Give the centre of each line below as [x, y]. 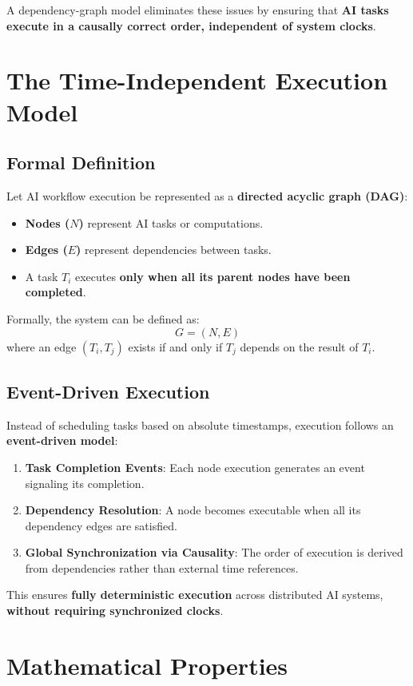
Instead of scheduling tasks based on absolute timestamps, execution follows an [200, 424]
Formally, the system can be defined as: [103, 318]
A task [42, 276]
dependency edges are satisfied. [101, 525]
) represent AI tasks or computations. [171, 222]
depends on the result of [299, 346]
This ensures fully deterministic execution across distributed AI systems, [195, 595]
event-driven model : [62, 440]
